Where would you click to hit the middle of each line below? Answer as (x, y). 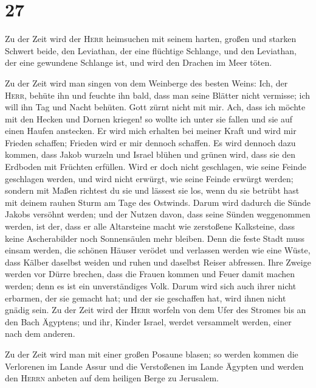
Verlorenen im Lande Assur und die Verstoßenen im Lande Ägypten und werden (154, 366)
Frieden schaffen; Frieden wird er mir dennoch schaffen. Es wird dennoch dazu (150, 142)
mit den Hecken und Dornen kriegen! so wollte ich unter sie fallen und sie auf (149, 118)
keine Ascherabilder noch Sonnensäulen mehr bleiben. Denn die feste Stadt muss (155, 238)
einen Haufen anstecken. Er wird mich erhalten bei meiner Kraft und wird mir (151, 131)
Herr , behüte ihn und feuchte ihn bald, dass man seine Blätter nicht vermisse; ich (158, 95)
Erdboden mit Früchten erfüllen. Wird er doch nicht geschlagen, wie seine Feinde (156, 167)
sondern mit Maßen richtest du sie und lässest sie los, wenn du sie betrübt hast (152, 190)
